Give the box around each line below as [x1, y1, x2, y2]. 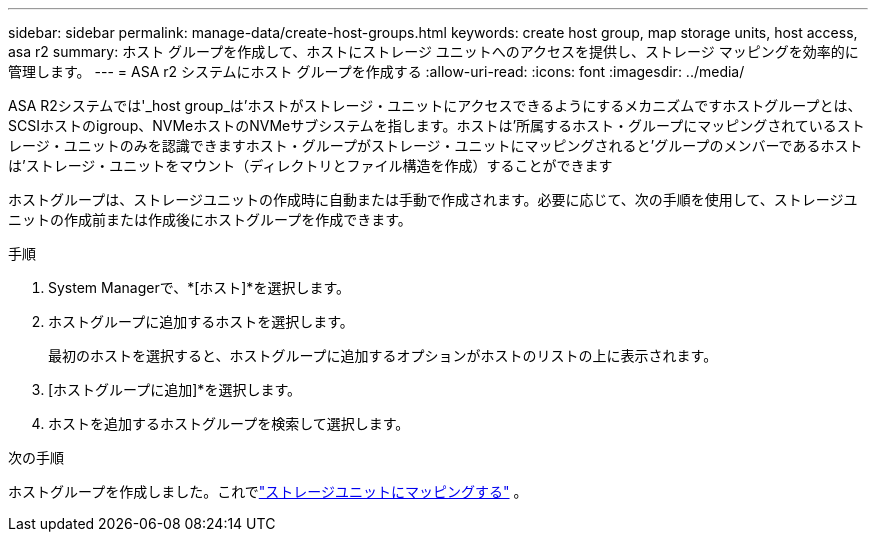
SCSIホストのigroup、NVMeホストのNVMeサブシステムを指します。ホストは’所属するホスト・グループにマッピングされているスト [8, 117, 865, 134]
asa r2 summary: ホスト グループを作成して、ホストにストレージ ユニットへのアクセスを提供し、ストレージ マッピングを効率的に [8, 43, 859, 60]
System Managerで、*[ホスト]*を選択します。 [48, 279, 350, 296]
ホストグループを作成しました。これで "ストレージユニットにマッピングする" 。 [8, 483, 528, 500]
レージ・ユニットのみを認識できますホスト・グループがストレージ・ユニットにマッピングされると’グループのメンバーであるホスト [8, 137, 863, 154]
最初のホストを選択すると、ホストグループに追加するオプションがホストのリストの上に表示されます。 [48, 347, 718, 364]
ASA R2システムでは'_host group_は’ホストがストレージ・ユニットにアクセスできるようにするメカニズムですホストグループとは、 [8, 97, 862, 114]
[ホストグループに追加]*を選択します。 [48, 381, 301, 398]
